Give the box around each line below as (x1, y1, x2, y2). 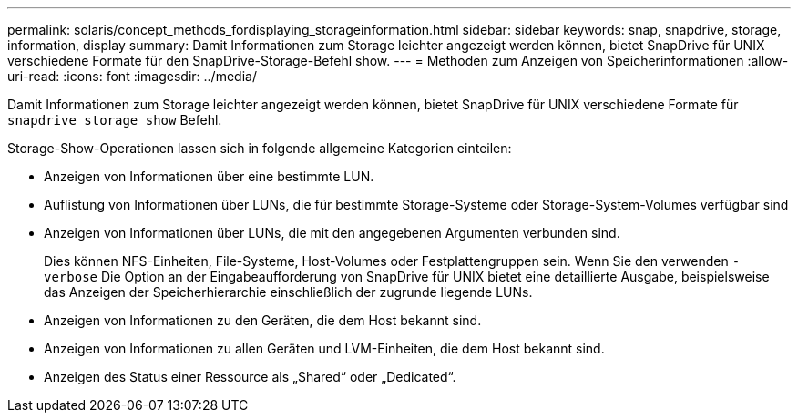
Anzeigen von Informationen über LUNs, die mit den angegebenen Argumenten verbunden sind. (44, 225, 620, 241)
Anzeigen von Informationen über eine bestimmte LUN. (44, 169, 374, 184)
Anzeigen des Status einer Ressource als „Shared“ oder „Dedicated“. (44, 369, 456, 384)
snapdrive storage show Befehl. (7, 112, 222, 128)
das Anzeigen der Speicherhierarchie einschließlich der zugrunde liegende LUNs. (44, 284, 533, 300)
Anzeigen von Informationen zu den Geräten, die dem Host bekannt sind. (44, 312, 482, 328)
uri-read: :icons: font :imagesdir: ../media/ (7, 68, 257, 84)
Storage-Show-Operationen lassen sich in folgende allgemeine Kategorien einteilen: (7, 140, 512, 156)
